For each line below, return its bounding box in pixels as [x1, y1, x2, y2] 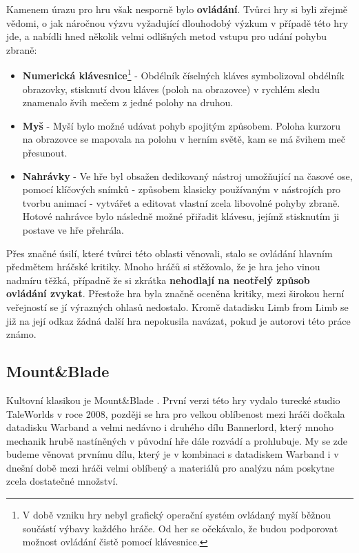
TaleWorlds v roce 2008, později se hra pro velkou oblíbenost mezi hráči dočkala [6, 406, 345, 421]
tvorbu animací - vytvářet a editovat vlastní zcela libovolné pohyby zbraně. [22, 195, 340, 210]
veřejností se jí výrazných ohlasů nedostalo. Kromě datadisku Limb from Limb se [6, 299, 349, 314]
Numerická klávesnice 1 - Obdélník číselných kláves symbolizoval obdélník [22, 66, 345, 83]
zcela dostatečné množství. [6, 474, 119, 488]
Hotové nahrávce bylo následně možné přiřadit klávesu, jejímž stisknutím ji [22, 209, 340, 223]
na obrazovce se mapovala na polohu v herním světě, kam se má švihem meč [22, 132, 345, 146]
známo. [6, 327, 37, 341]
